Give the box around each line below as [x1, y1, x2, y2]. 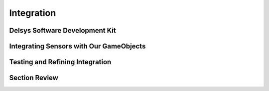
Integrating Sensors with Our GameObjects [9, 42, 146, 50]
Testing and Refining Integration [9, 58, 112, 66]
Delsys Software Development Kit [9, 26, 117, 35]
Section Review [9, 74, 58, 82]
